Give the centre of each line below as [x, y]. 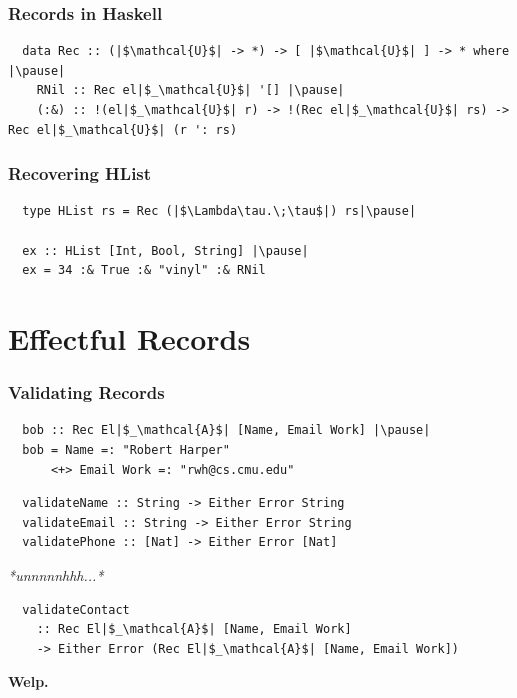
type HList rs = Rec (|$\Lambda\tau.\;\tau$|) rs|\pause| [219, 211]
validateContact [76, 609]
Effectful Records [129, 337]
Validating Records [86, 392]
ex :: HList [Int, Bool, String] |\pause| [165, 250]
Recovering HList [80, 173]
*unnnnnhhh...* [56, 574]
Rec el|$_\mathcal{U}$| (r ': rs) [123, 129]
